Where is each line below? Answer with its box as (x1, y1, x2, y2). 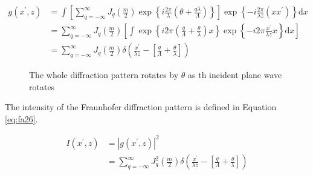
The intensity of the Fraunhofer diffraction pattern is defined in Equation (5, 101, 277, 113)
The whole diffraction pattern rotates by (29, 68, 179, 81)
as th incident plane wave (188, 68, 282, 81)
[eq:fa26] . (5, 112, 38, 125)
